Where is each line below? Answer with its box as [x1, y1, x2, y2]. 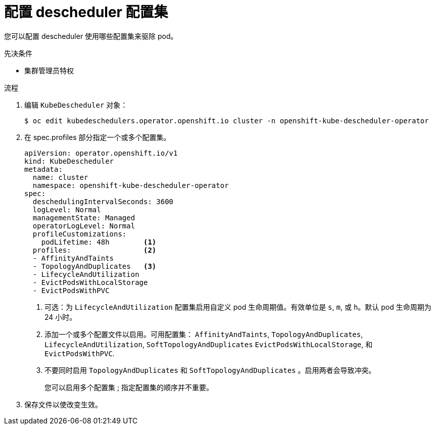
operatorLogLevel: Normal [32, 221, 135, 230]
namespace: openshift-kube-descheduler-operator [32, 181, 229, 189]
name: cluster [32, 173, 88, 181]
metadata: [24, 165, 63, 173]
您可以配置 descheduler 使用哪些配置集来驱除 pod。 [4, 31, 178, 40]
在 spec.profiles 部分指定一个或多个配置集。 [24, 132, 171, 141]
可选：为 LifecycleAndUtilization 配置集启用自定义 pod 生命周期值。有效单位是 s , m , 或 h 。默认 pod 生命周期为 [44, 302, 431, 311]
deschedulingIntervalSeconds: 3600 [32, 197, 174, 206]
